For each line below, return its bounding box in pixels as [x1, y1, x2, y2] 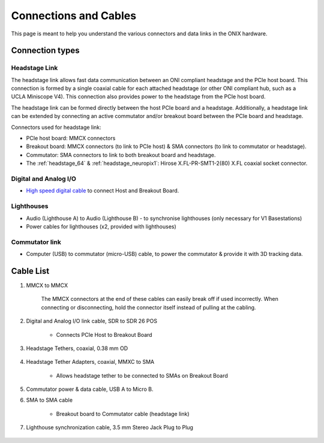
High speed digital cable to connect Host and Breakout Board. [26, 187, 179, 194]
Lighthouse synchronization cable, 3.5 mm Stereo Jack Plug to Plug [26, 424, 193, 431]
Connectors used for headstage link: [11, 123, 101, 131]
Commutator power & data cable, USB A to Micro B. [26, 385, 154, 393]
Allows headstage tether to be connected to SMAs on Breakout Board [56, 372, 228, 379]
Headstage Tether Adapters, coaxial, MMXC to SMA [26, 358, 155, 366]
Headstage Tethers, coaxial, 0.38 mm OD [26, 345, 128, 352]
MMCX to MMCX [26, 282, 68, 289]
